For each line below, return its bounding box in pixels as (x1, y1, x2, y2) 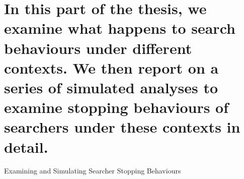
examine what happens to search (4, 18, 235, 38)
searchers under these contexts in (4, 116, 240, 137)
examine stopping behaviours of (4, 97, 229, 117)
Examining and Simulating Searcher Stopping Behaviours (4, 165, 181, 176)
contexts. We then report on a (4, 57, 219, 78)
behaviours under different (4, 37, 192, 58)
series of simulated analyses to (4, 77, 218, 97)
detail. (4, 136, 48, 157)
